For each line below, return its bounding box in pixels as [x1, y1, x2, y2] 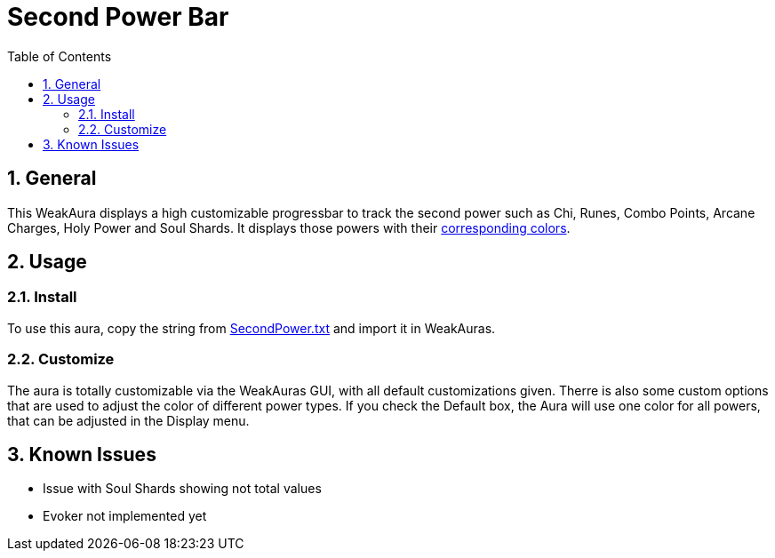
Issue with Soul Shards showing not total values [43, 481, 322, 497]
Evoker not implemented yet [43, 508, 207, 524]
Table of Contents [7, 48, 112, 64]
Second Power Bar [7, 2, 229, 32]
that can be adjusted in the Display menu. [7, 412, 250, 428]
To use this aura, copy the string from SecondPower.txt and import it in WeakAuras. [7, 320, 496, 336]
